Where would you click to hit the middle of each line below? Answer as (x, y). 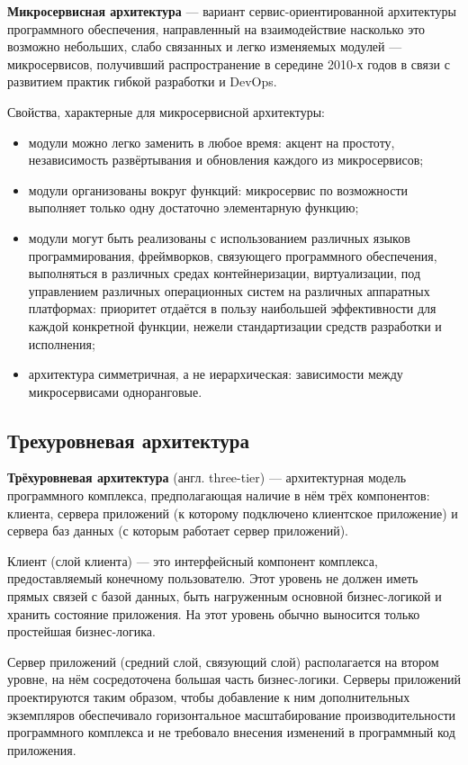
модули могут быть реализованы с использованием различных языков (219, 237)
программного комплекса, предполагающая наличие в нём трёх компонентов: (219, 495)
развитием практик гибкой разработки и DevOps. (142, 81)
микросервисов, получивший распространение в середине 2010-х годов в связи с (229, 63)
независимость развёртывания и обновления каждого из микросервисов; (226, 160)
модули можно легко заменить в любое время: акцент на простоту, (211, 142)
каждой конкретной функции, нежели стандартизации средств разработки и (235, 325)
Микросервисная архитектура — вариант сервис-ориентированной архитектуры (232, 11)
